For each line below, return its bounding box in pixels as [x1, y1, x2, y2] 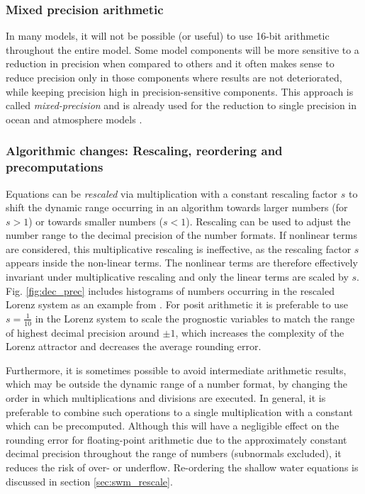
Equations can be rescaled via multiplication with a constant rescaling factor [6, 186, 338, 201]
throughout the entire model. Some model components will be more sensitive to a [6, 42, 359, 57]
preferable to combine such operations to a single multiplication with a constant [6, 404, 353, 419]
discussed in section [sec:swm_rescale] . [6, 473, 173, 488]
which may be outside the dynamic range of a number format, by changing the [6, 376, 348, 391]
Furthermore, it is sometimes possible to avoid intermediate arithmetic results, [6, 362, 347, 377]
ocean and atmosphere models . [6, 111, 142, 126]
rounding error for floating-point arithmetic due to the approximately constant [6, 432, 347, 447]
